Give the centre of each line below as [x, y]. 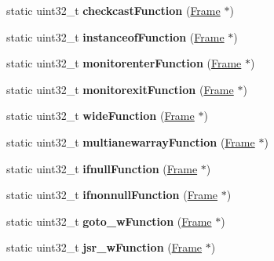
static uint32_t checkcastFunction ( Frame [113, 10]
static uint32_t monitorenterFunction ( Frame [124, 63]
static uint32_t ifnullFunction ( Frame [102, 168]
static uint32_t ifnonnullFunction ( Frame [112, 195]
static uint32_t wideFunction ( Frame [100, 116]
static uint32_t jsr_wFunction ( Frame [104, 247]
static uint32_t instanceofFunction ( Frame [115, 36]
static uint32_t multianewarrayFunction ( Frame [131, 141]
